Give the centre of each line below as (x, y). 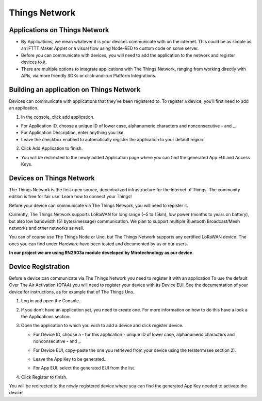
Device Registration (39, 266)
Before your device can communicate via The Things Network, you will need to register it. (99, 205)
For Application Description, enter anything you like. (73, 133)
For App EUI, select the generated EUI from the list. (84, 368)
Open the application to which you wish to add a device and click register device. (102, 326)
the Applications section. (46, 316)
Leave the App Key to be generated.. (70, 359)
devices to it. (34, 62)
